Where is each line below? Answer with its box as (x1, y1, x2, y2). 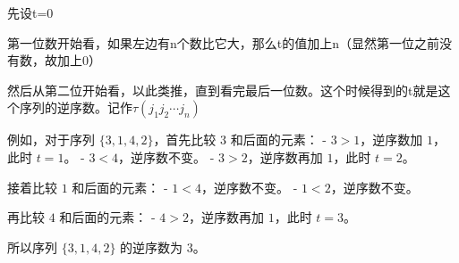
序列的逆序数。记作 (19, 98, 132, 117)
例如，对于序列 (7, 130, 95, 149)
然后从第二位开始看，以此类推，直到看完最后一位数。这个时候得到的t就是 (7, 80, 438, 99)
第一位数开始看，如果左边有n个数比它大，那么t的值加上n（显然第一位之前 (7, 33, 440, 52)
